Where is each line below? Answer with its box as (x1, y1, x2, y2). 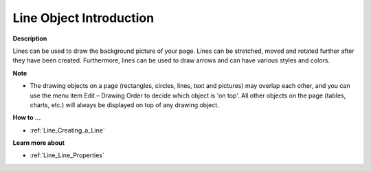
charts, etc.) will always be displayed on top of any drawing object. (30, 100, 219, 109)
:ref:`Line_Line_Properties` (30, 151, 104, 159)
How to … (12, 113, 41, 122)
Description (12, 34, 47, 43)
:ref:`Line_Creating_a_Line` (30, 126, 106, 134)
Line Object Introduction (12, 10, 155, 25)
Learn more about (12, 139, 65, 147)
